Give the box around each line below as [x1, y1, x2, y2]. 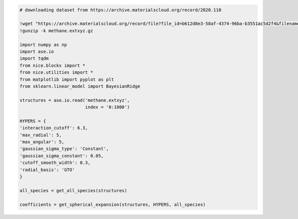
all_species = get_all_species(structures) [19, 188, 128, 193]
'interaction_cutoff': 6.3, [19, 125, 88, 131]
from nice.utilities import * [19, 70, 93, 75]
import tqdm [19, 56, 49, 62]
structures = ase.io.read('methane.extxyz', [19, 97, 130, 103]
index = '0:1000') [85, 104, 130, 110]
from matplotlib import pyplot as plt [19, 76, 114, 82]
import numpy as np [19, 42, 67, 47]
